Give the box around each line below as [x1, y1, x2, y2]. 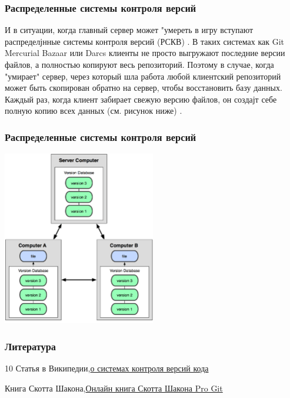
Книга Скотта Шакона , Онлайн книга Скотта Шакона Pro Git [5, 381, 223, 394]
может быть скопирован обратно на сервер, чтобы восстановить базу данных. [5, 81, 282, 94]
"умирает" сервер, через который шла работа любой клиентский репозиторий [5, 70, 281, 82]
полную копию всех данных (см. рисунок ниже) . [5, 104, 182, 117]
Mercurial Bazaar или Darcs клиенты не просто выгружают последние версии [5, 47, 285, 59]
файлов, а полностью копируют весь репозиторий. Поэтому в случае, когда [5, 58, 274, 70]
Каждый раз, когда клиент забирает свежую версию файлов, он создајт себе [5, 93, 277, 105]
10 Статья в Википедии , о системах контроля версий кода [5, 361, 209, 374]
